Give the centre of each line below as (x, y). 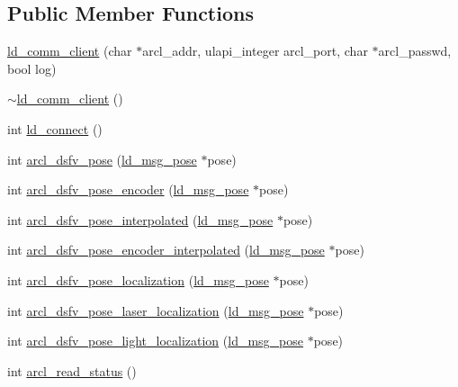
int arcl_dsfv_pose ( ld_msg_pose (102, 159)
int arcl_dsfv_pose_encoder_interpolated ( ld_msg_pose (166, 250)
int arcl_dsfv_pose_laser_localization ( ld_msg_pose (156, 310)
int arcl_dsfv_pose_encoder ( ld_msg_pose (128, 189)
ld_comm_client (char (70, 51)
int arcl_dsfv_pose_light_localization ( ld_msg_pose (156, 341)
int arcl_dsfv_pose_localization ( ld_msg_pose (138, 279)
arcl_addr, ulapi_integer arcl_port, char (255, 51)
